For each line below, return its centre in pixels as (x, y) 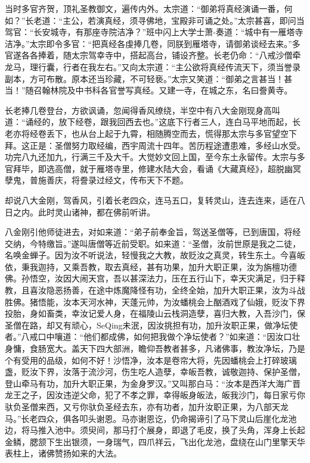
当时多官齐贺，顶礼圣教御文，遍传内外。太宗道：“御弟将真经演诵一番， (145, 8)
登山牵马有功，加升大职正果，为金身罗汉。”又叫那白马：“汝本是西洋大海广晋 (153, 383)
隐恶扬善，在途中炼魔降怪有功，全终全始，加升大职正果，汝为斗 (171, 290)
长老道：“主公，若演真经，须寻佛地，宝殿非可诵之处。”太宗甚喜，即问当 (165, 20)
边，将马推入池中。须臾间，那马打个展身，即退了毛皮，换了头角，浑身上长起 (155, 430)
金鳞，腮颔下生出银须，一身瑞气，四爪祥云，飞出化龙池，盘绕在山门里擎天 (151, 441)
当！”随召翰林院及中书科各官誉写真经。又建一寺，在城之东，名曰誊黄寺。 (149, 90)
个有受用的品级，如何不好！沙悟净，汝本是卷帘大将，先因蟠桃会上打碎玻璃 (151, 360)
